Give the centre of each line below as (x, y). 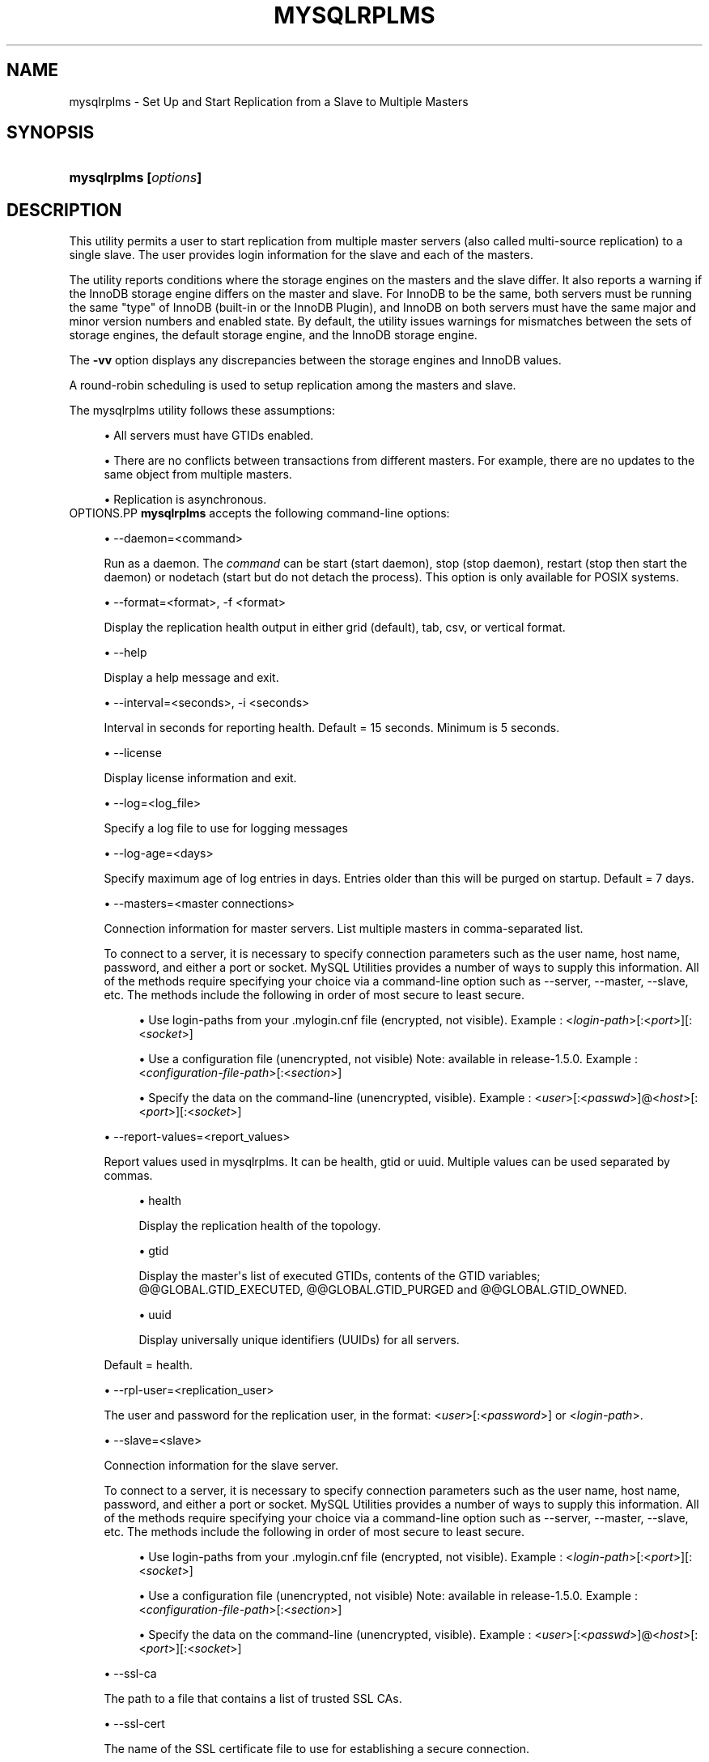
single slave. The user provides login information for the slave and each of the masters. (301, 255)
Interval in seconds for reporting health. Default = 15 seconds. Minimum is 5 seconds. (332, 728)
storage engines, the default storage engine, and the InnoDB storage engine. (273, 335)
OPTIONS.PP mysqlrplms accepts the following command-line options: (259, 513)
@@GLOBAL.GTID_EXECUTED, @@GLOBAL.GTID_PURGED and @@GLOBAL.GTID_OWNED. (383, 1290)
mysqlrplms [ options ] (136, 178)
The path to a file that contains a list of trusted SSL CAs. (253, 1699)
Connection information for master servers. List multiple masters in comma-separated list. (344, 929)
